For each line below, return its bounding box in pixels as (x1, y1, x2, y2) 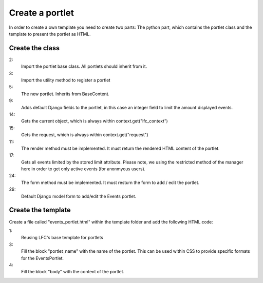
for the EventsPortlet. (21, 255, 64, 261)
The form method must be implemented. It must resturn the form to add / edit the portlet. (21, 180, 200, 185)
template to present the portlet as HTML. (9, 31, 91, 37)
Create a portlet (9, 7, 74, 18)
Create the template (9, 206, 71, 214)
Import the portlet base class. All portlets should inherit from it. (21, 63, 147, 69)
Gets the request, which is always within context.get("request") (21, 132, 149, 138)
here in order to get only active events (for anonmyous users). (21, 166, 146, 172)
